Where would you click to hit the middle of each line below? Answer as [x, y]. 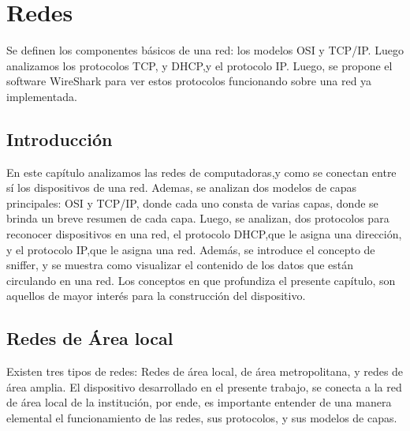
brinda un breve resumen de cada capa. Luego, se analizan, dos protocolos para [198, 218]
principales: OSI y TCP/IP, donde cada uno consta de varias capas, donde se [192, 202]
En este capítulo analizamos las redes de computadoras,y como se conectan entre [201, 172]
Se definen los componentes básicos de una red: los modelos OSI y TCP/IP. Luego [205, 50]
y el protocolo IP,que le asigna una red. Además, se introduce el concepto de [191, 249]
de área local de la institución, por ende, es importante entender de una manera [199, 402]
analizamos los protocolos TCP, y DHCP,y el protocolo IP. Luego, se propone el [199, 65]
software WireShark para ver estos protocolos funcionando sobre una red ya [189, 81]
